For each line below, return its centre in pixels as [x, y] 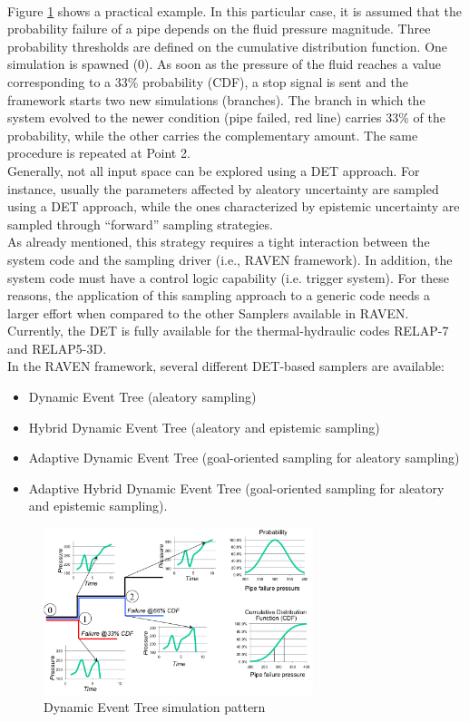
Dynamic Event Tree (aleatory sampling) [142, 397]
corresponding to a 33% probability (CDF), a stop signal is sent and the [208, 81]
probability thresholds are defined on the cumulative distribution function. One [228, 46]
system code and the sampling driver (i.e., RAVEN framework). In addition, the [230, 259]
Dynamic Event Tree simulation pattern [155, 707]
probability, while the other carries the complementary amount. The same [213, 135]
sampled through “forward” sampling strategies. [140, 224]
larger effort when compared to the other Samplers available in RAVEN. [208, 312]
